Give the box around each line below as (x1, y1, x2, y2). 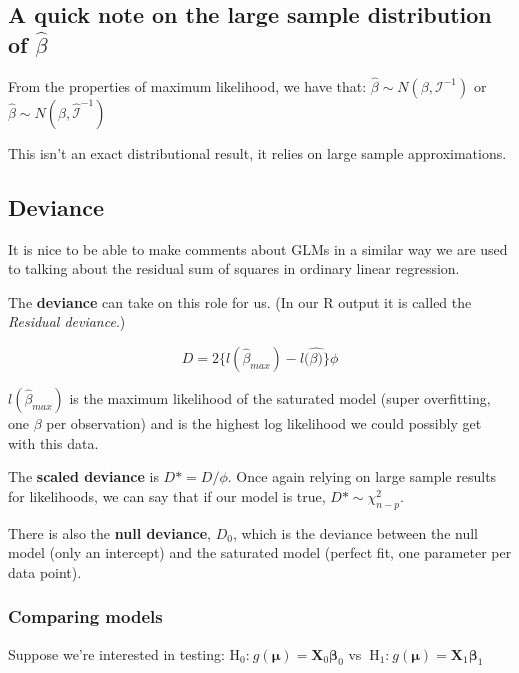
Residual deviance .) (8, 311, 126, 332)
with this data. (8, 432, 99, 453)
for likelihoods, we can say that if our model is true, (8, 485, 326, 506)
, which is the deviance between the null (232, 522, 478, 543)
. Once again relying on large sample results (227, 466, 497, 487)
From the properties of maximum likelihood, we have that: (8, 75, 367, 96)
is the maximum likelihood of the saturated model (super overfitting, (69, 387, 491, 408)
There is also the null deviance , (8, 522, 211, 543)
